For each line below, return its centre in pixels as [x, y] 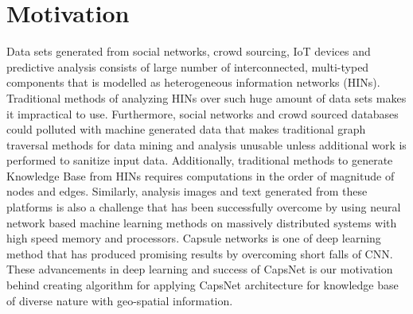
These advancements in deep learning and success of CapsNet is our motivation [200, 269]
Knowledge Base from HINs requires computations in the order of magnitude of [201, 175]
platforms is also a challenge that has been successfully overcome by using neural [204, 207]
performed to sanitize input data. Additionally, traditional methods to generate [200, 160]
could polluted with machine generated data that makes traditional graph [186, 129]
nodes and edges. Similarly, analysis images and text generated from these [187, 191]
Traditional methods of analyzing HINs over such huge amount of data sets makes [206, 97]
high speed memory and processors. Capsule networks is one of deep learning [194, 238]
